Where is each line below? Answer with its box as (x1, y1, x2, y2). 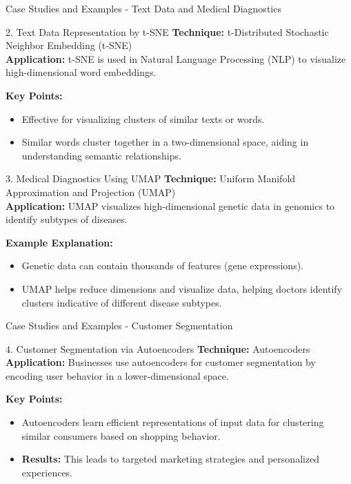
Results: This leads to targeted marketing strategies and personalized (21, 452, 320, 466)
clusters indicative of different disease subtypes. (21, 295, 222, 309)
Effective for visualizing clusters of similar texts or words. (21, 111, 265, 126)
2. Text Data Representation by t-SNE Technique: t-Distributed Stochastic (6, 24, 329, 39)
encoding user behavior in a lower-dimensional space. (6, 368, 229, 383)
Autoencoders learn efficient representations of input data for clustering (21, 415, 324, 429)
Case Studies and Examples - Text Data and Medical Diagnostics (6, 1, 281, 15)
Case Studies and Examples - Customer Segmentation (6, 318, 233, 333)
